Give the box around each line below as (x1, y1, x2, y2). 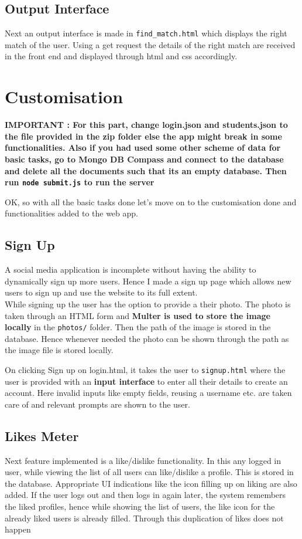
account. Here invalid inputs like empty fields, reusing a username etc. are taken (5, 387, 292, 399)
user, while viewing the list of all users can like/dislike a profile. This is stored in (5, 466, 294, 478)
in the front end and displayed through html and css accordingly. (5, 50, 238, 62)
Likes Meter (5, 426, 79, 445)
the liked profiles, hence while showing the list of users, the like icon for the (5, 500, 275, 513)
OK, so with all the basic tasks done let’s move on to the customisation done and (5, 195, 297, 208)
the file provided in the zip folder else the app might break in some (5, 130, 282, 142)
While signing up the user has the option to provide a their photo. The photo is (5, 297, 291, 310)
